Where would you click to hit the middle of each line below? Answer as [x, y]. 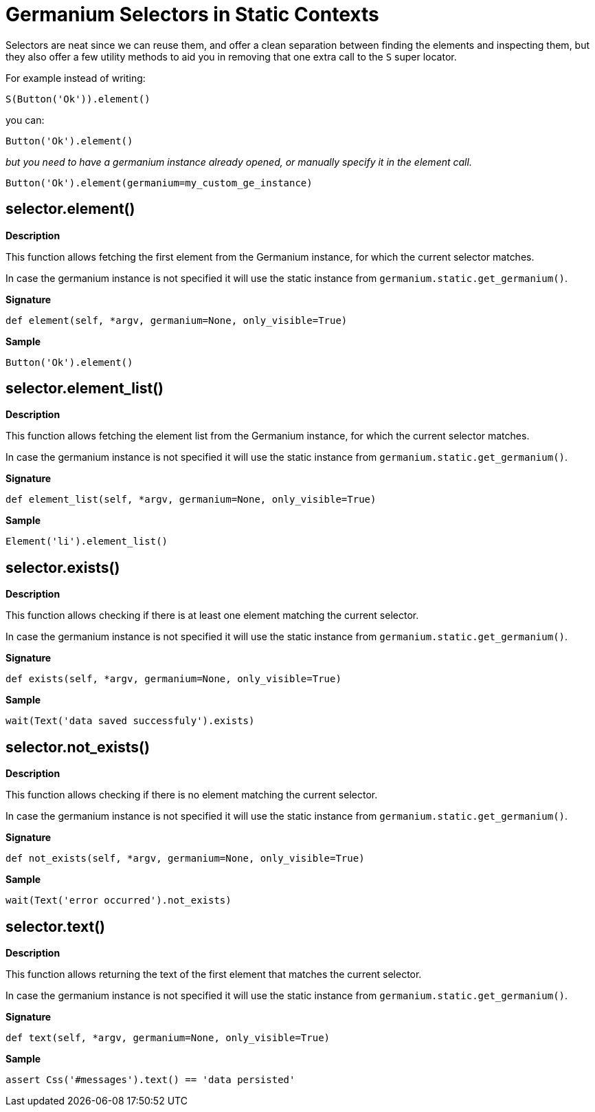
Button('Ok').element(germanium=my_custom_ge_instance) [159, 183]
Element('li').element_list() [87, 542]
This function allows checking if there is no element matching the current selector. [192, 795]
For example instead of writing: [76, 78]
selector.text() [56, 926]
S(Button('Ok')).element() [78, 99]
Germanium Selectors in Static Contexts [192, 14]
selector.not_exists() [78, 747]
